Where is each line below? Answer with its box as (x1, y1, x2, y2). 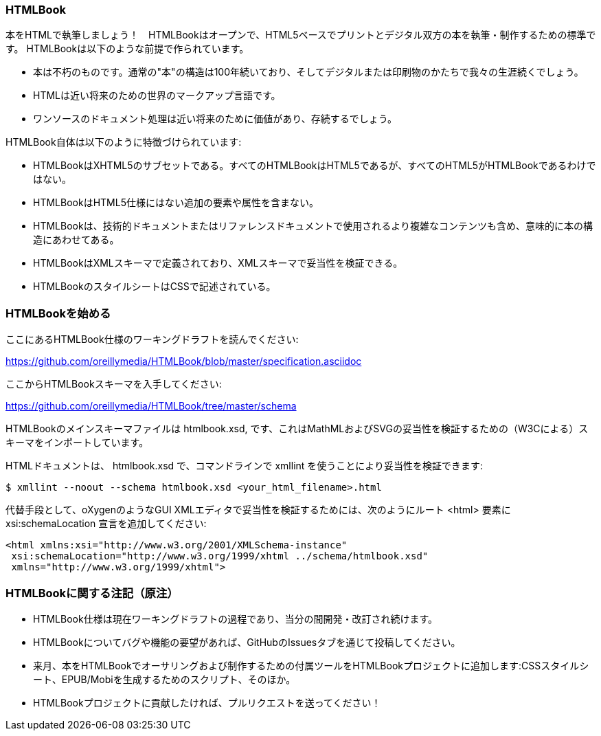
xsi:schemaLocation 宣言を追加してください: (5, 517, 207, 530)
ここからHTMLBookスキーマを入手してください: (5, 378, 222, 390)
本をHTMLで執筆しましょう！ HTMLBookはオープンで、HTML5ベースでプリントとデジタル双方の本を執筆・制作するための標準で (5, 29, 596, 41)
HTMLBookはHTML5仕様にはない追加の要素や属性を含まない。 (33, 197, 319, 209)
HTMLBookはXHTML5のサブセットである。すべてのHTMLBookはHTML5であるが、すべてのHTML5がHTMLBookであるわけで (33, 159, 596, 172)
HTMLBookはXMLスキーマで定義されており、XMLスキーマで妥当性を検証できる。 (33, 257, 403, 269)
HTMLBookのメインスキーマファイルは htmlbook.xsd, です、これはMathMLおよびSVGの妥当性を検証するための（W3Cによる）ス (5, 423, 589, 435)
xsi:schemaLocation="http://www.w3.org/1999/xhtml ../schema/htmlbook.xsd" (11, 550, 429, 562)
